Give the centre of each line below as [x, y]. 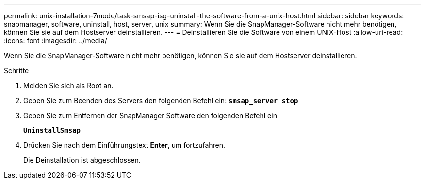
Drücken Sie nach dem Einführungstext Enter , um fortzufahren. [124, 145]
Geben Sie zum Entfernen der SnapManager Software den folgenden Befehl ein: [151, 115]
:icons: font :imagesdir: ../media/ [56, 40]
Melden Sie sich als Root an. [68, 85]
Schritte [16, 70]
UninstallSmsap [52, 130]
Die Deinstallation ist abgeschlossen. [82, 160]
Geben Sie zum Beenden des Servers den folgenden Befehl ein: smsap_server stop [161, 100]
